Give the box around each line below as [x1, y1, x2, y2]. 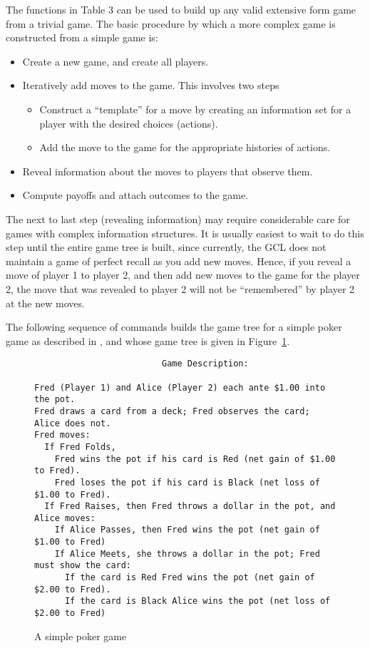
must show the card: [34, 560, 132, 571]
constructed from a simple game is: [6, 30, 158, 45]
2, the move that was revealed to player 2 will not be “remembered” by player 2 [6, 281, 355, 296]
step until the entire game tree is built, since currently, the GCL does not [6, 240, 327, 254]
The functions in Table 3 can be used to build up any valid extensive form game [6, 2, 356, 16]
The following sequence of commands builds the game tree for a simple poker [6, 319, 342, 334]
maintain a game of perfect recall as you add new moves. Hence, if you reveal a [6, 253, 351, 268]
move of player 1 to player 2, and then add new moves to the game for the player [6, 267, 360, 282]
